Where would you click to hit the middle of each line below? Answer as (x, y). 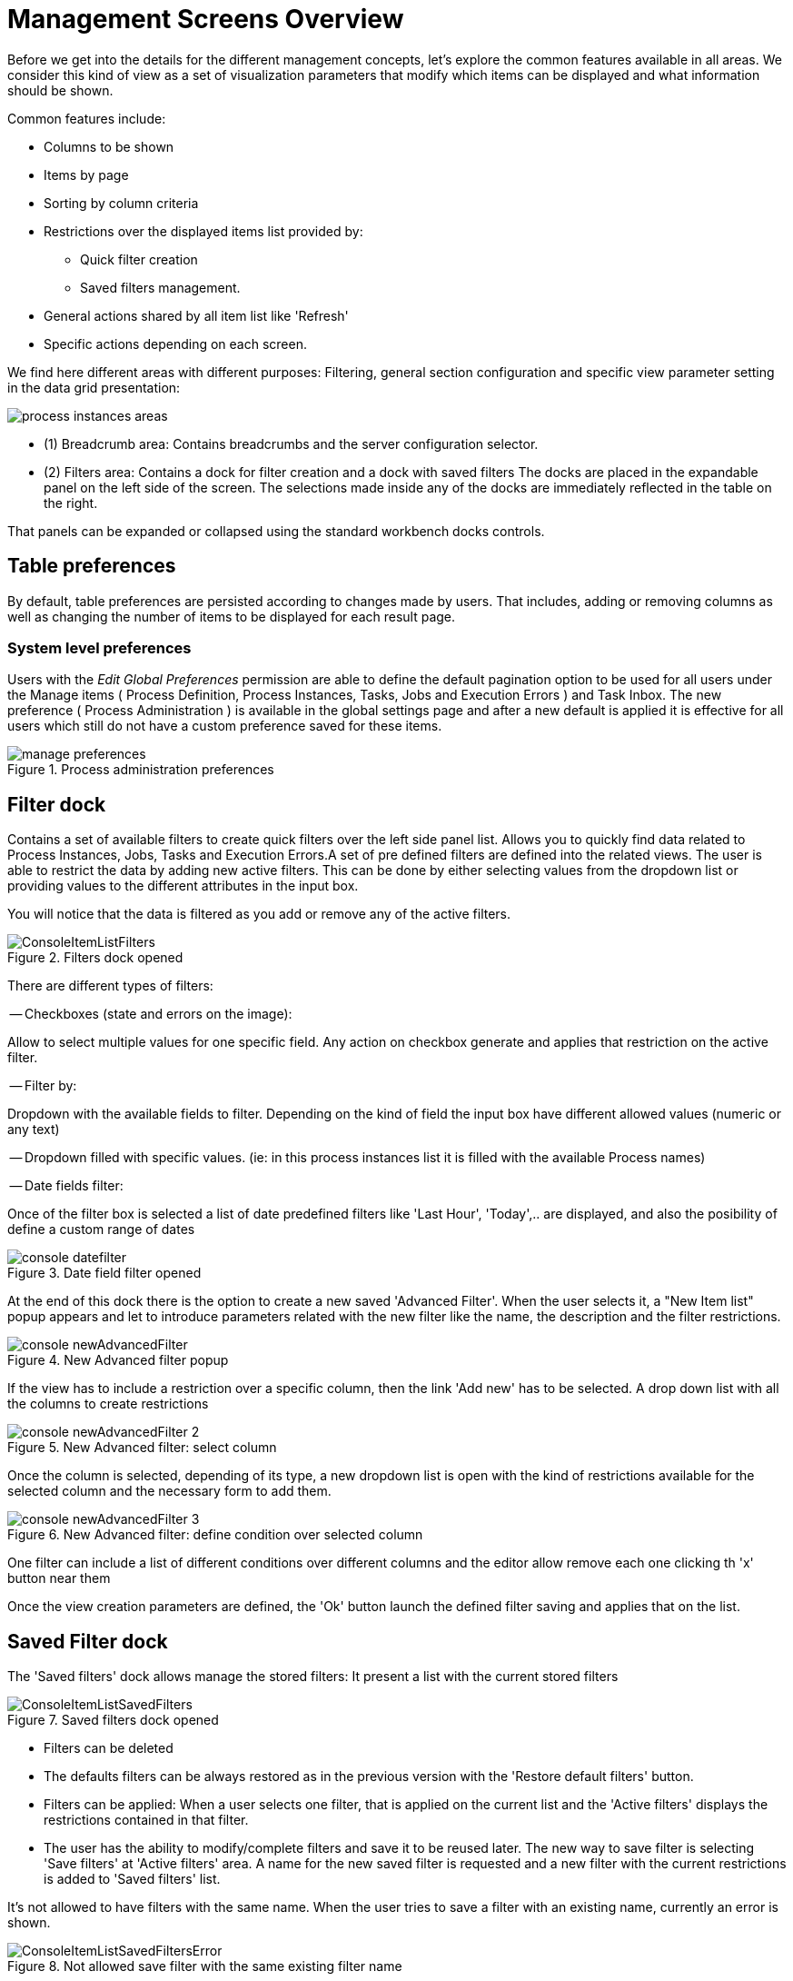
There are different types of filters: (110, 986)
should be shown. (60, 90)
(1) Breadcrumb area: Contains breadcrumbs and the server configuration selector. (291, 443)
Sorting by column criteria (121, 203)
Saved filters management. (160, 287)
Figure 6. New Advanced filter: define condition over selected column (215, 1535)
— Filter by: (43, 1086)
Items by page (86, 174)
